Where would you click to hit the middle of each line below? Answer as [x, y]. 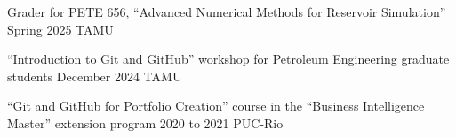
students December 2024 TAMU [95, 76]
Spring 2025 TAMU [60, 29]
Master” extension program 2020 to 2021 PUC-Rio [145, 123]
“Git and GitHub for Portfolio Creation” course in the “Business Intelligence [216, 106]
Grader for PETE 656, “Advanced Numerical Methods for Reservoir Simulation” [227, 11]
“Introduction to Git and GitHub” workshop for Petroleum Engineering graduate [228, 59]
